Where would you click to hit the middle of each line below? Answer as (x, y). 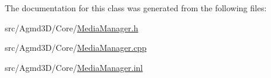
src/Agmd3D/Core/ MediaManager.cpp (76, 48)
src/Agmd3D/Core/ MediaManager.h (72, 27)
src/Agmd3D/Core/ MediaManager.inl (74, 67)
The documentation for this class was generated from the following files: (136, 8)
